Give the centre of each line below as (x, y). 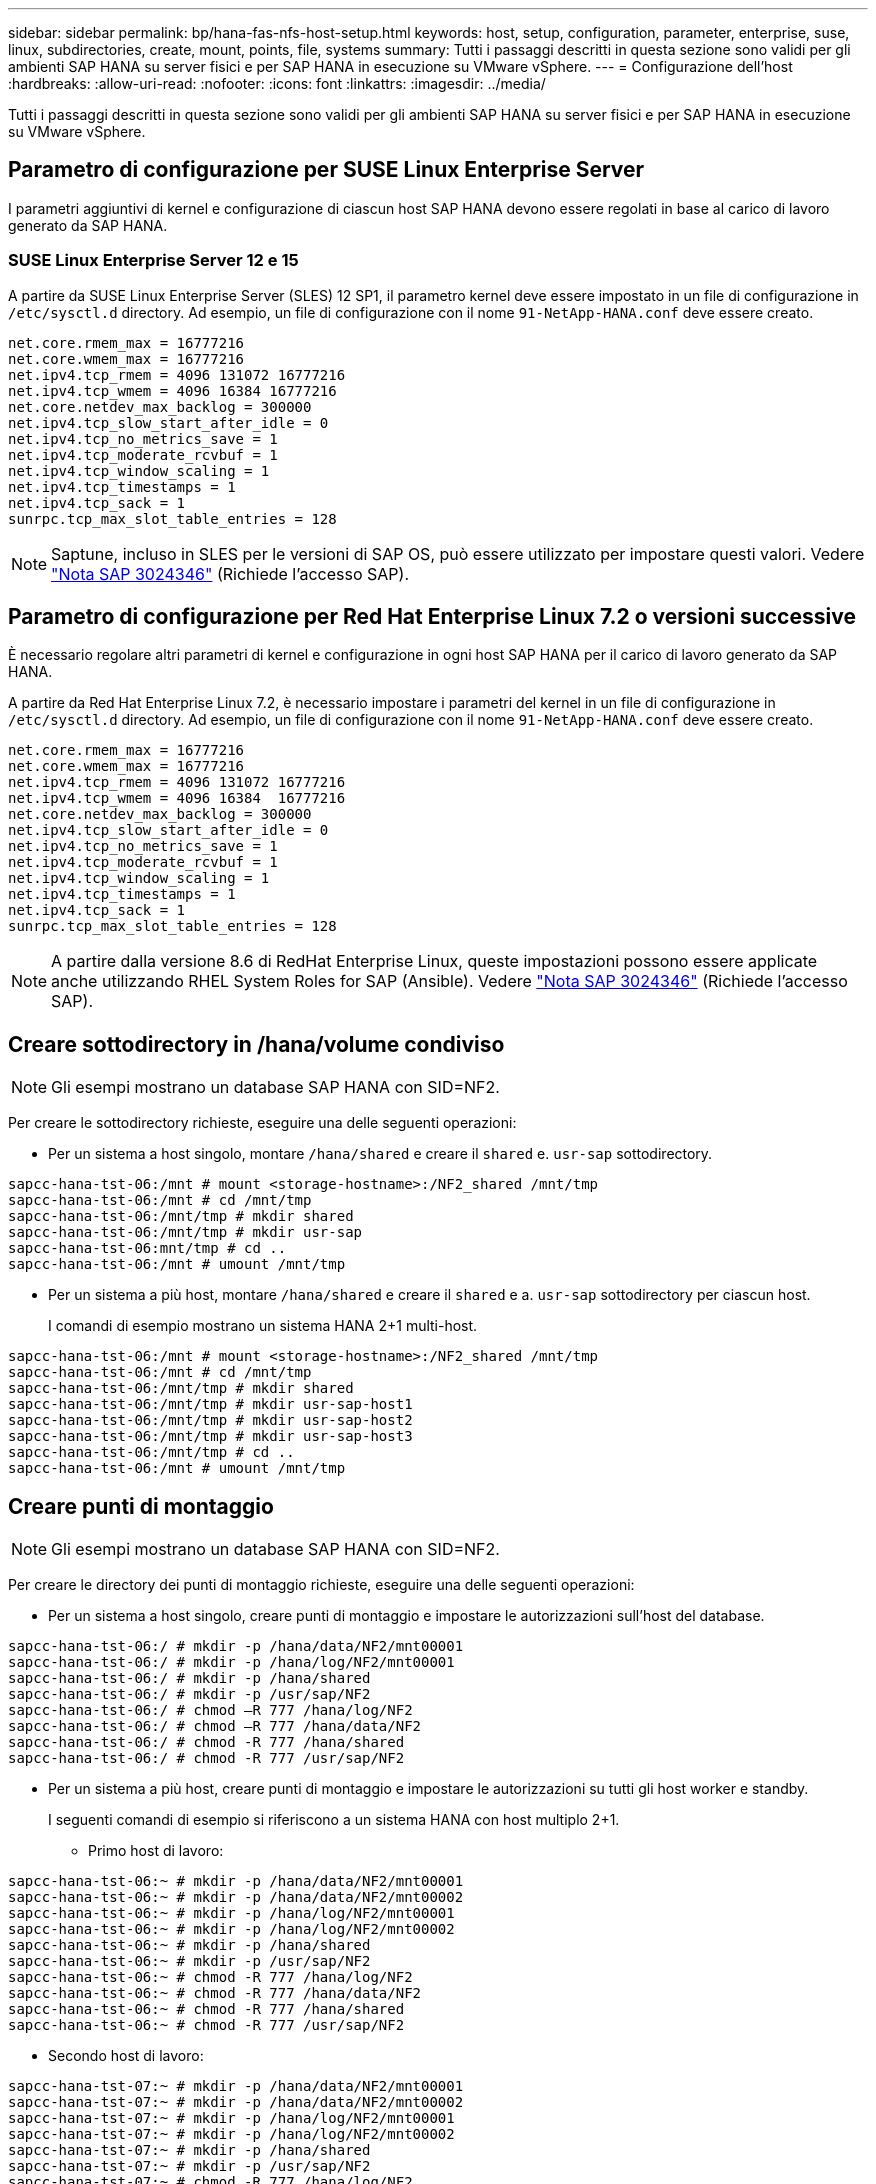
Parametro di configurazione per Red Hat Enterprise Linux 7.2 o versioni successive (432, 617)
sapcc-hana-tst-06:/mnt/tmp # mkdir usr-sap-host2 (210, 1420)
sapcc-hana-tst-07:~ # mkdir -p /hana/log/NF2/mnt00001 (231, 2118)
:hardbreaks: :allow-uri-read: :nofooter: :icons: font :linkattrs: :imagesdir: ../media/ (277, 83)
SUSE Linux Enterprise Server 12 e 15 (153, 260)
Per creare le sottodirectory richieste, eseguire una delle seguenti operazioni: (262, 1123)
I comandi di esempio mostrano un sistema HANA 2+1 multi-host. (263, 1326)
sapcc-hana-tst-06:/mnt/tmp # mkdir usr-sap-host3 (210, 1436)
